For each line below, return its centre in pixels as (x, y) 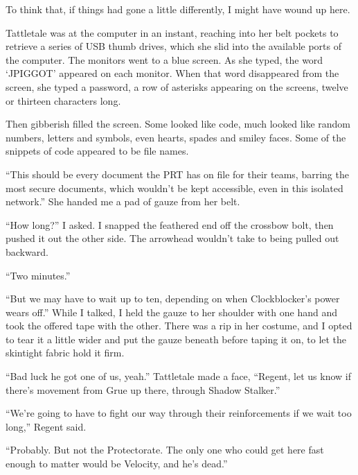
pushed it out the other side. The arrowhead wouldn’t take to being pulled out (172, 238)
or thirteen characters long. (63, 100)
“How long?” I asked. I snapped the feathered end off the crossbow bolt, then (170, 224)
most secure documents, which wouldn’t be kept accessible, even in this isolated (174, 188)
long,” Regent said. (46, 426)
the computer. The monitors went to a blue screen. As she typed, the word (164, 59)
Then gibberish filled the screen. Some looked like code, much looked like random (178, 124)
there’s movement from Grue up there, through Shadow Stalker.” (143, 389)
